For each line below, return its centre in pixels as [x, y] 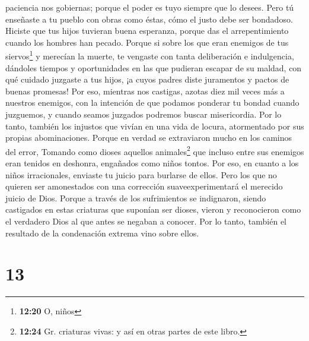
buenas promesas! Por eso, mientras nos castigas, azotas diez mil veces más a [145, 91]
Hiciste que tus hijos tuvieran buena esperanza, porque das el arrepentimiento [147, 31]
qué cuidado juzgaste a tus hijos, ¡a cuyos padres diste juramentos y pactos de [147, 79]
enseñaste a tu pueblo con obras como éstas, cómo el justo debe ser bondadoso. [149, 19]
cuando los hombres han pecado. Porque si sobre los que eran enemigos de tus [147, 42]
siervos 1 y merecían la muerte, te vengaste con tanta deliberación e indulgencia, [150, 55]
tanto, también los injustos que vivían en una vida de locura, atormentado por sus [155, 126]
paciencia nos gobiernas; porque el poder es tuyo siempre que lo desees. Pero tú [150, 7]
